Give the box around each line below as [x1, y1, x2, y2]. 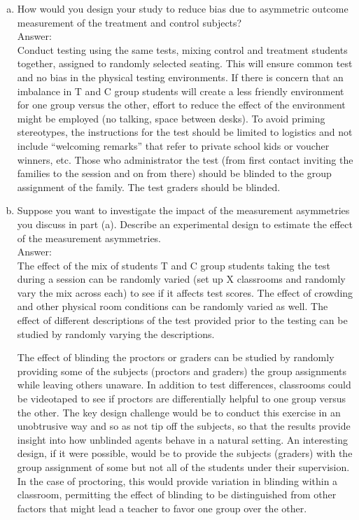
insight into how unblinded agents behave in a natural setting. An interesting [17, 432, 348, 447]
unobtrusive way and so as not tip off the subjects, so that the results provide [17, 419, 351, 433]
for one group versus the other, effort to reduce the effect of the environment [17, 97, 346, 112]
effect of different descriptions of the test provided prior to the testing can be [17, 313, 348, 328]
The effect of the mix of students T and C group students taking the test [17, 258, 331, 272]
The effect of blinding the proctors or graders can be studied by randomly [17, 350, 335, 365]
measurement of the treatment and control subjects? [17, 15, 242, 29]
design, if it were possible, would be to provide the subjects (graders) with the [17, 446, 353, 461]
